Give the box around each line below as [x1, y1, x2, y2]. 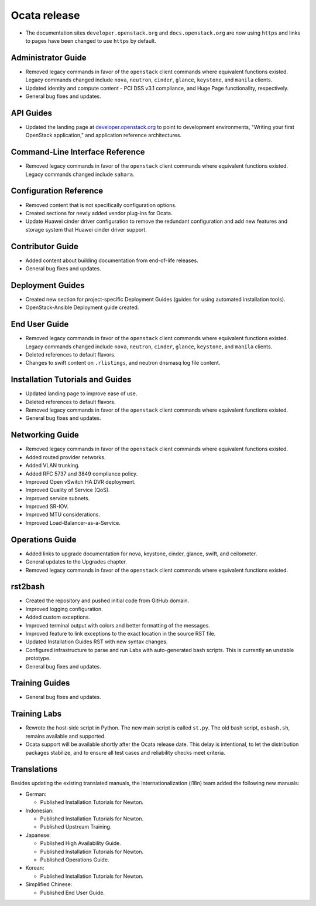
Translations [11, 764, 58, 774]
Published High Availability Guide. [40, 840, 121, 847]
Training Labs [11, 709, 62, 719]
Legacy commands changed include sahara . [25, 171, 135, 178]
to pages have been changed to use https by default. [25, 37, 156, 44]
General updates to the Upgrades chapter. [25, 558, 127, 565]
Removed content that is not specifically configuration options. [25, 201, 177, 208]
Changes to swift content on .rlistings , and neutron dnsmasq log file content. [25, 359, 221, 367]
